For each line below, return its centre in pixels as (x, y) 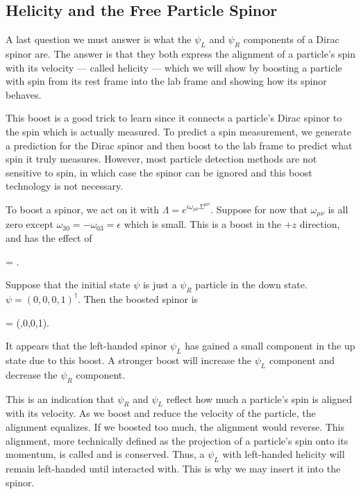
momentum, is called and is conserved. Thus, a (105, 454)
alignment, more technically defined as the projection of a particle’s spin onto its (177, 440)
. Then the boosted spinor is (138, 298)
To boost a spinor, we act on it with (83, 209)
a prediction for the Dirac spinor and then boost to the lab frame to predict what (179, 145)
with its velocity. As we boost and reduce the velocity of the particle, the (161, 413)
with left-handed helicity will (284, 454)
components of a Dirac (291, 39)
